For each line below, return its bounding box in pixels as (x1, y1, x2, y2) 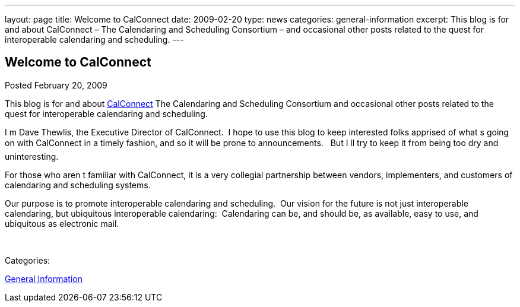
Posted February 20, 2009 (5, 80, 107, 90)
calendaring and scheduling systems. (5, 179, 151, 190)
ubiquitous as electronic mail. (5, 218, 119, 229)
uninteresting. (5, 151, 59, 162)
